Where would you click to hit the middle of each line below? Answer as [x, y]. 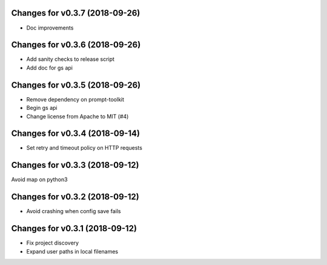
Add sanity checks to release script [71, 59]
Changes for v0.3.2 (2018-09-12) [75, 197]
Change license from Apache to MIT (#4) [78, 116]
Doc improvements [50, 28]
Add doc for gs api [49, 68]
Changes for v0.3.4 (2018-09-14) [76, 134]
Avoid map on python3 [39, 180]
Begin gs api [42, 108]
